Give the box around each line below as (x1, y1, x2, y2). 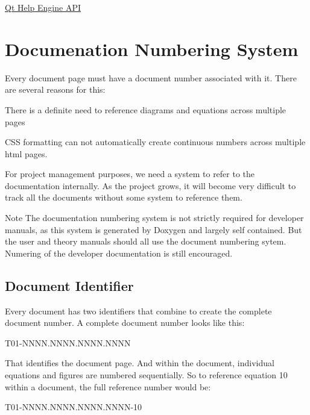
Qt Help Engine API (5, 1, 81, 13)
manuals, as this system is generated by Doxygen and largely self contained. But (5, 223, 302, 236)
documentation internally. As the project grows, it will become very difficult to (5, 179, 296, 192)
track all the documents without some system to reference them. (5, 191, 242, 204)
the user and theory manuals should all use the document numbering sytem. (5, 235, 286, 248)
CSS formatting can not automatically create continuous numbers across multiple (5, 136, 306, 148)
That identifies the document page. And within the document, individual (5, 357, 274, 369)
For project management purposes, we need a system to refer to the (5, 167, 255, 180)
